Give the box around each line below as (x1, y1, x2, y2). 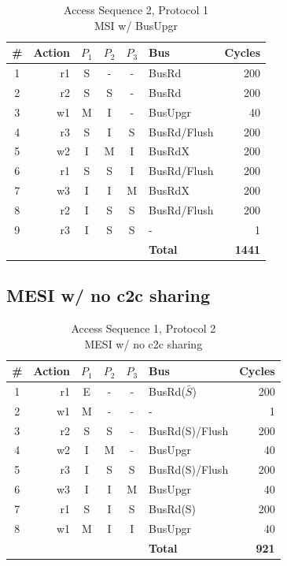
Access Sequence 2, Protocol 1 (64, 2, 208, 17)
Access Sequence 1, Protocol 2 (71, 319, 216, 336)
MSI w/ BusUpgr (94, 17, 178, 33)
